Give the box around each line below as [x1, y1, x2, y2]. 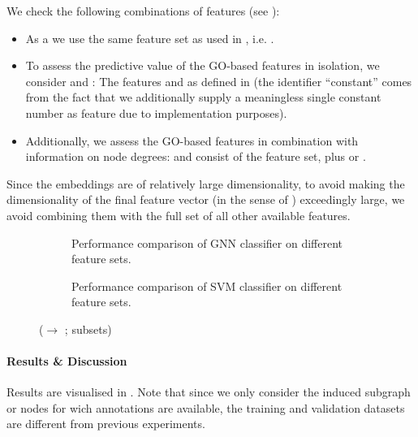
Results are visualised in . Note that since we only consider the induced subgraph [6, 383, 411, 400]
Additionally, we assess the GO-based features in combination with [25, 132, 359, 149]
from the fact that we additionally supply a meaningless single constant [25, 89, 381, 106]
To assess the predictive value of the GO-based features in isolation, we [25, 57, 380, 74]
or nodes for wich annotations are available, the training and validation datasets [6, 399, 405, 416]
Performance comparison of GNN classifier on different [71, 234, 343, 251]
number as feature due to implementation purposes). [25, 104, 287, 121]
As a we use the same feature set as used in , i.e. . [25, 29, 274, 46]
